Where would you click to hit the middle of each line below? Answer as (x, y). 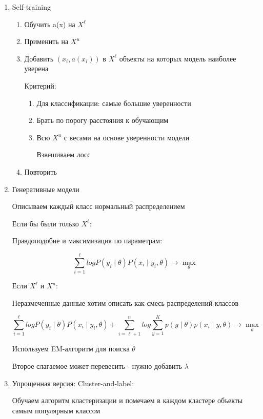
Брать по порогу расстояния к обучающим (103, 120)
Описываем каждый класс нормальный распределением (98, 206)
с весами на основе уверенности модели (127, 137)
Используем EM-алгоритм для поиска (71, 349)
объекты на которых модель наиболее (178, 58)
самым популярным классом (56, 410)
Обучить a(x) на (50, 24)
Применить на (46, 41)
